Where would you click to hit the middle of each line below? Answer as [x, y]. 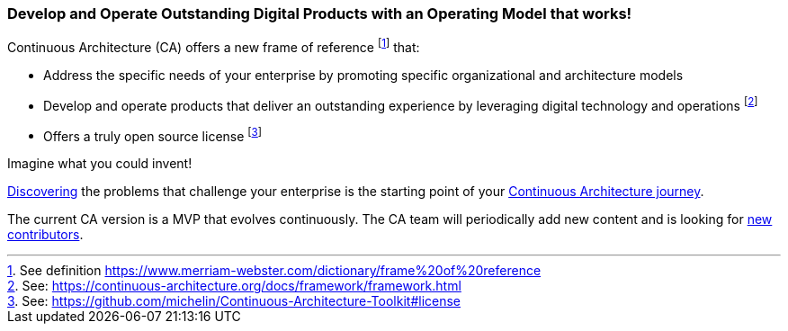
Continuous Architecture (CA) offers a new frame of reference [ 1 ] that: [214, 46]
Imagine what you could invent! [100, 164]
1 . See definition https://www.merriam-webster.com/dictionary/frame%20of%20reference [274, 271]
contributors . [45, 235]
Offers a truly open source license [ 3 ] [153, 134]
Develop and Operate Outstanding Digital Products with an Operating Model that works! [320, 13]
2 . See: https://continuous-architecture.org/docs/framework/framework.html [234, 286]
